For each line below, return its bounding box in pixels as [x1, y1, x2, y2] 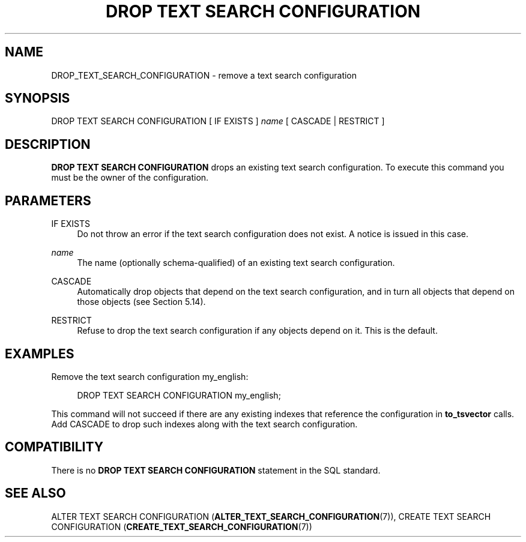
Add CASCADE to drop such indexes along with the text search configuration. [51, 418, 358, 429]
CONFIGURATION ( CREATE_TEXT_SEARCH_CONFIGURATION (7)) [51, 521, 312, 532]
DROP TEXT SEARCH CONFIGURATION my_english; [77, 390, 281, 400]
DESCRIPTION [5, 136, 91, 152]
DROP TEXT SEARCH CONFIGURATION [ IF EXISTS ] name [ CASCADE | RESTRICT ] [51, 116, 385, 127]
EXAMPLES [5, 346, 74, 361]
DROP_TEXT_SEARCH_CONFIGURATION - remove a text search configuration [51, 70, 357, 80]
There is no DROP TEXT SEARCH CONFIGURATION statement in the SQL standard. [51, 465, 381, 475]
